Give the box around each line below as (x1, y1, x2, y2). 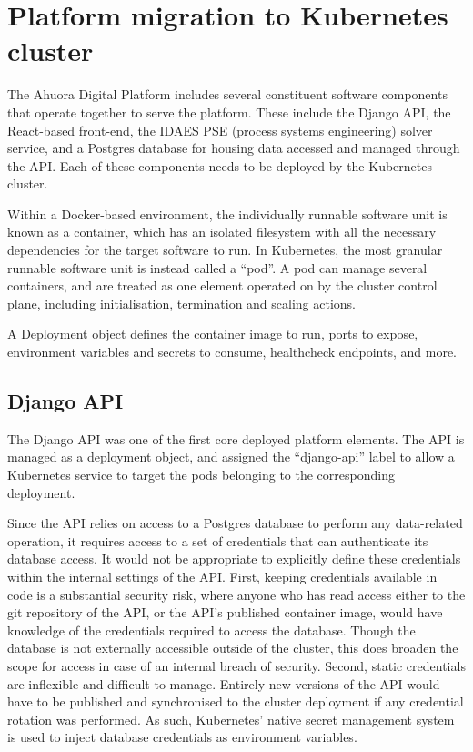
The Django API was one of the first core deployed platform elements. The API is (7, 429, 465, 448)
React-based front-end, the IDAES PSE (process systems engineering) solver (7, 120, 433, 139)
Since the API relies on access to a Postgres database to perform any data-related (7, 513, 463, 533)
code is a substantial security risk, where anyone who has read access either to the (7, 584, 466, 604)
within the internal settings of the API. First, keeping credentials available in (7, 566, 438, 585)
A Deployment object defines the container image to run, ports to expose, (7, 324, 418, 343)
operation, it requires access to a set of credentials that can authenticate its (7, 531, 428, 550)
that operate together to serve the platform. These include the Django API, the (7, 102, 451, 121)
